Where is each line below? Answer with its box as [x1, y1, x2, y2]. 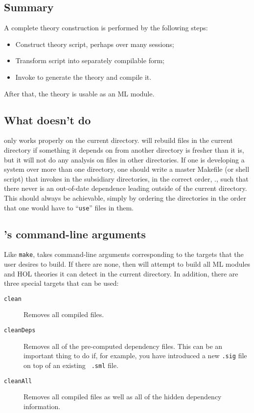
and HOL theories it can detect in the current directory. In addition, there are [4, 268, 238, 278]
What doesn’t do [4, 112, 91, 127]
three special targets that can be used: [4, 278, 119, 288]
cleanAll [4, 377, 32, 385]
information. [23, 401, 61, 411]
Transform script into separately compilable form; [15, 55, 164, 66]
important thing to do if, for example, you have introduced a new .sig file [23, 350, 247, 361]
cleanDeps [4, 327, 36, 334]
